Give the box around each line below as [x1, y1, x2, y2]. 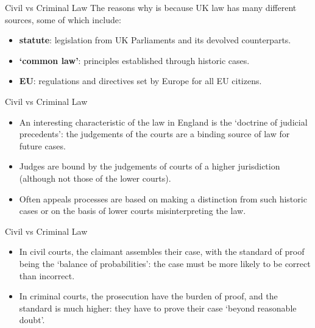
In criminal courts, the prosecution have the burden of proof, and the [19, 290, 278, 302]
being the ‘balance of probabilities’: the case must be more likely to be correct [19, 257, 311, 269]
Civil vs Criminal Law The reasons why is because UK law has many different [5, 1, 297, 13]
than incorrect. [19, 269, 75, 282]
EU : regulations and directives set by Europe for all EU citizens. [19, 74, 262, 87]
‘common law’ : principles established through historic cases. [19, 54, 250, 66]
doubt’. [19, 313, 45, 326]
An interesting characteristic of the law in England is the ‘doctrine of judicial [19, 115, 308, 128]
